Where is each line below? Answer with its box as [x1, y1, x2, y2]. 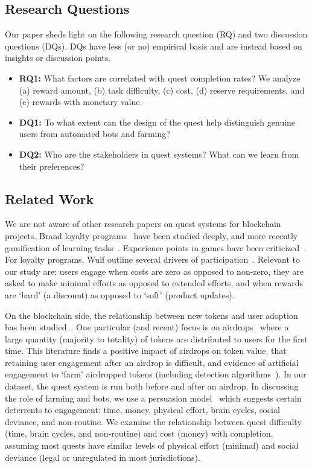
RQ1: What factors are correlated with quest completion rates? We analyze [19, 71, 301, 84]
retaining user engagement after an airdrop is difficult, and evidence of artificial [5, 356, 299, 368]
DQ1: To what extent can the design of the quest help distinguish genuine [19, 115, 296, 128]
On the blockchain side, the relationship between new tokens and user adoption [5, 309, 298, 321]
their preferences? [19, 159, 84, 172]
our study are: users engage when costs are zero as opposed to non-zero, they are [5, 264, 304, 277]
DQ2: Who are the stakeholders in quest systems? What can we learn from [19, 147, 299, 160]
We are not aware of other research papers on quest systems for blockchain [5, 217, 281, 230]
